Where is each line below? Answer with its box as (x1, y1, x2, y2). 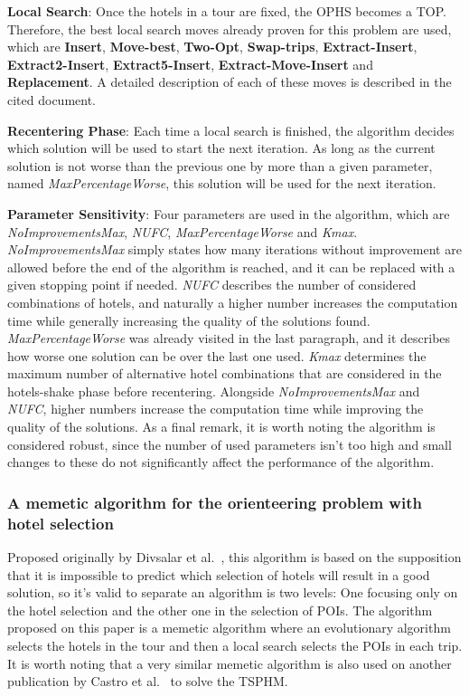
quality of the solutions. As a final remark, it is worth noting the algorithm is (7, 417, 436, 436)
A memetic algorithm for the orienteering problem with (7, 491, 422, 513)
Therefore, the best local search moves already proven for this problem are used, (7, 19, 452, 38)
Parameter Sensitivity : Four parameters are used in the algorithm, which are (7, 204, 450, 223)
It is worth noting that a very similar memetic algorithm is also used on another (7, 653, 452, 672)
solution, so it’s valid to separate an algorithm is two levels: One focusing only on (7, 583, 458, 602)
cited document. (7, 90, 96, 109)
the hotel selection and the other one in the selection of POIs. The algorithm (7, 600, 433, 619)
